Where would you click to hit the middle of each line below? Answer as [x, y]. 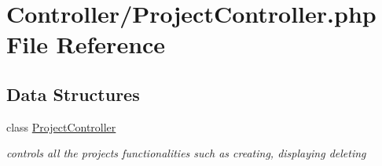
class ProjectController [61, 126]
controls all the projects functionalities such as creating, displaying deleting [186, 153]
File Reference [86, 44]
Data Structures [73, 94]
